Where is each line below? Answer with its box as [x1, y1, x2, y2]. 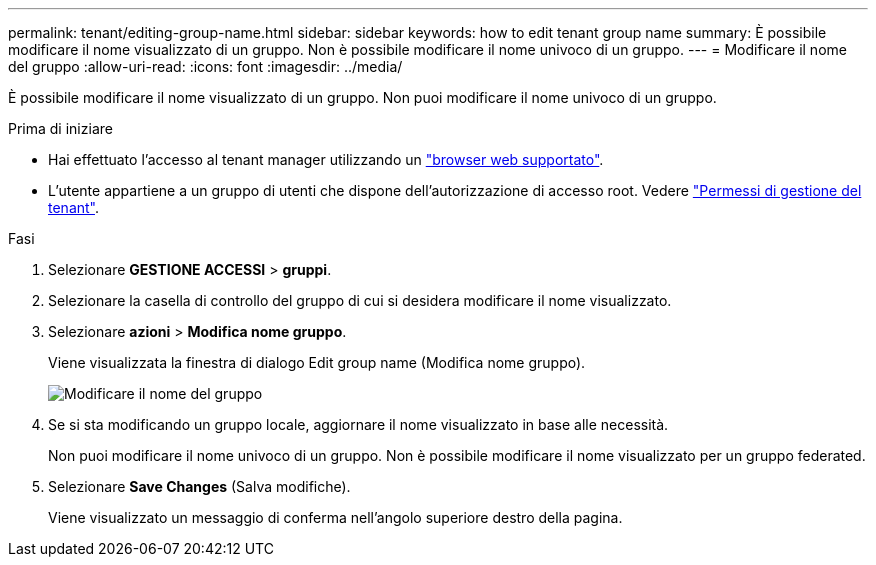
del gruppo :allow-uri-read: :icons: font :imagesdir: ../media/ [8, 58, 403, 75]
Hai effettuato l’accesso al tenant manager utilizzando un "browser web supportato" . [48, 151, 604, 168]
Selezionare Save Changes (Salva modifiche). [48, 478, 351, 495]
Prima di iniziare [8, 120, 113, 137]
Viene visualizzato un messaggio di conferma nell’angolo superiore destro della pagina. [48, 509, 623, 526]
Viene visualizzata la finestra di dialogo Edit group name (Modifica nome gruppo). [48, 354, 586, 371]
